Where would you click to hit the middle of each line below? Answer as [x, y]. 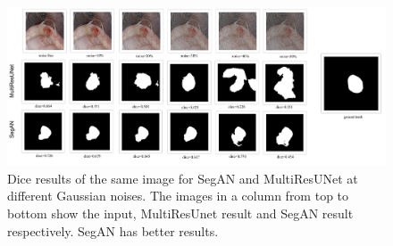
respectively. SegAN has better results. [113, 230]
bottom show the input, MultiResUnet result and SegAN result [180, 213]
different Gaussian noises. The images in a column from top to [178, 196]
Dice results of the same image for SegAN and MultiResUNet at [183, 178]
